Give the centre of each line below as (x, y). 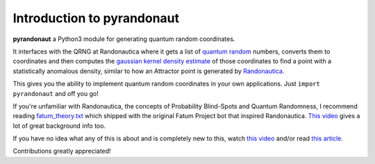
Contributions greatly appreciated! (62, 151)
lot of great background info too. (59, 126)
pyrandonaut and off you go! (56, 93)
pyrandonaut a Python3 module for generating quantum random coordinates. (124, 39)
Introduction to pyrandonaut (96, 18)
